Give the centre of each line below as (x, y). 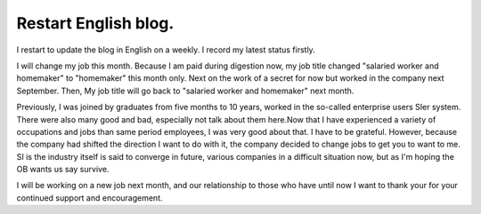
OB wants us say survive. (63, 170)
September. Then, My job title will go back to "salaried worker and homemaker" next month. (185, 91)
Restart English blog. (95, 23)
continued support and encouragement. (90, 198)
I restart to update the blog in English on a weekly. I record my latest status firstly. (166, 50)
